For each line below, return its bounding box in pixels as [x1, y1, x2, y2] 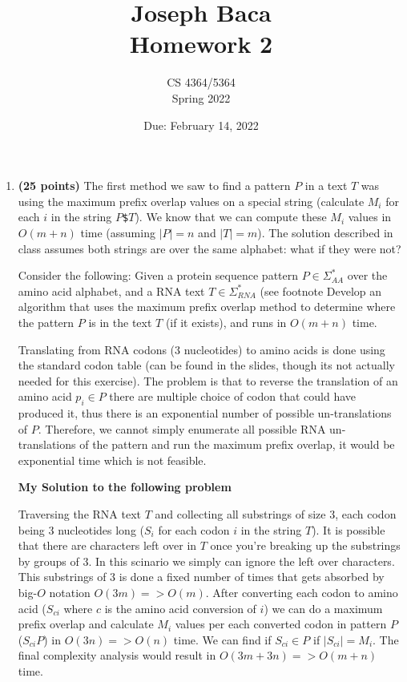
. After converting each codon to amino [205, 584, 398, 601]
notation [49, 584, 91, 601]
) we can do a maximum [264, 599, 383, 616]
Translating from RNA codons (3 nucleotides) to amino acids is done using [18, 341, 385, 357]
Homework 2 [129, 27, 273, 60]
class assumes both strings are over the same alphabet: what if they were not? [18, 240, 401, 256]
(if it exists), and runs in [165, 313, 287, 330]
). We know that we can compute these [135, 208, 327, 225]
